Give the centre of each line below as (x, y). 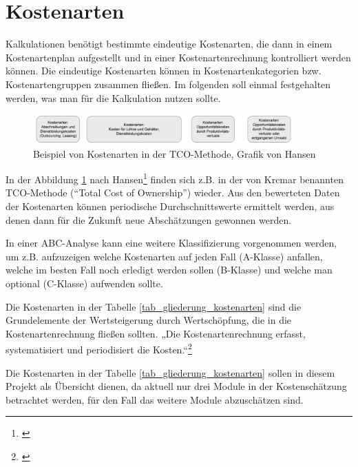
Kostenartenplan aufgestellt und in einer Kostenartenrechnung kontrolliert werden (178, 57)
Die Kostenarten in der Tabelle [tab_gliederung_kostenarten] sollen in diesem (170, 372)
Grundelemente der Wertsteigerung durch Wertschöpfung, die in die (149, 320)
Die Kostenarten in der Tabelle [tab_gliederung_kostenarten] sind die (154, 306)
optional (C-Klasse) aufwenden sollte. (84, 283)
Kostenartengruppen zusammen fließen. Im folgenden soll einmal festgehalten (168, 84)
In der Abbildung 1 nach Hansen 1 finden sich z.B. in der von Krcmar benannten (175, 178)
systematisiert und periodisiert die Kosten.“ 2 (99, 348)
